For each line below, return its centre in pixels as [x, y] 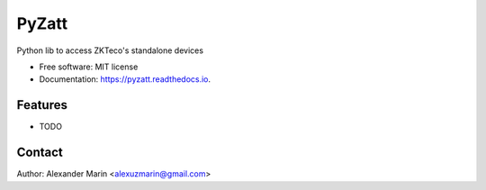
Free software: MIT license [89, 67]
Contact [40, 153]
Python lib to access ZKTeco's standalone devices [110, 50]
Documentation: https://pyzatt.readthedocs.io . [125, 79]
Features [42, 105]
